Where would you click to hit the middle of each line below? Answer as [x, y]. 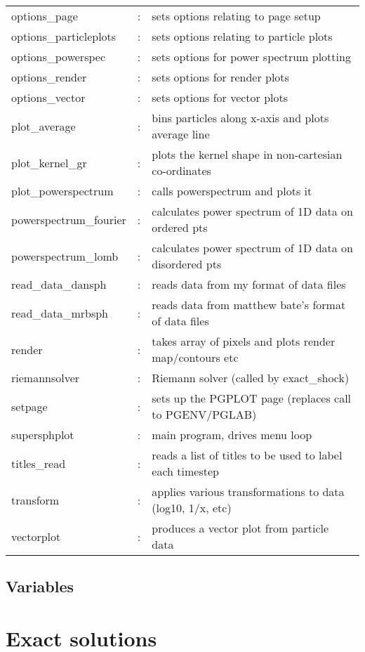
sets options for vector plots [220, 97]
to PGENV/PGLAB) [204, 414]
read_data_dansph [59, 284]
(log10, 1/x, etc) [192, 508]
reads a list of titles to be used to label [247, 455]
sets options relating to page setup [236, 16]
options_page [45, 16]
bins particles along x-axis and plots [240, 118]
